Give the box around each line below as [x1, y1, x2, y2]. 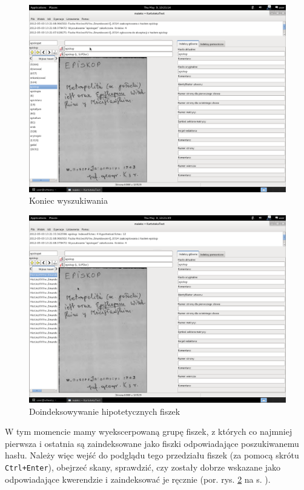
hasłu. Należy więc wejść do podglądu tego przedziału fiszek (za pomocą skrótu [5, 449, 299, 461]
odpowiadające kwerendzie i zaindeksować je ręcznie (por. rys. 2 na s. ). [5, 472, 271, 485]
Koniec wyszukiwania [29, 194, 108, 207]
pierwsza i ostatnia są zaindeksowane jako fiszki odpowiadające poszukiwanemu [5, 437, 299, 449]
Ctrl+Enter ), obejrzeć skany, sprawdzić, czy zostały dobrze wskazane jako [5, 460, 281, 473]
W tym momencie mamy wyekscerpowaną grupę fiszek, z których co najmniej [5, 425, 292, 438]
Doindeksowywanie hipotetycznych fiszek [29, 404, 180, 417]
